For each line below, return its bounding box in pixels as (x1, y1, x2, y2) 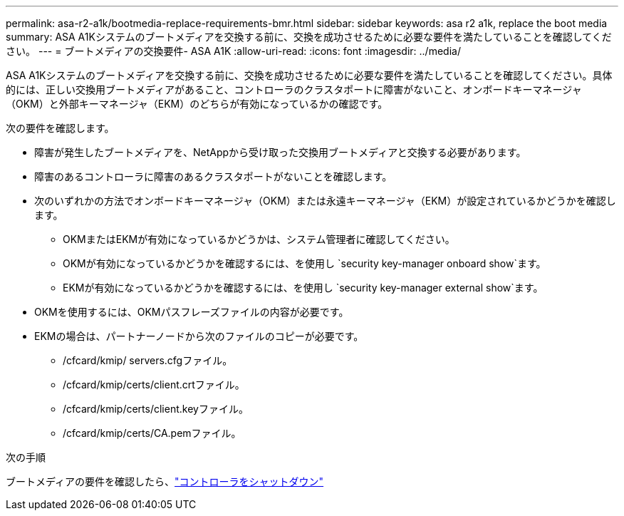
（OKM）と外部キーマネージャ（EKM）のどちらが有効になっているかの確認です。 (6, 98, 388, 110)
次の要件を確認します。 (6, 122, 115, 134)
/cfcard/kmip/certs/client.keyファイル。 (63, 403, 249, 415)
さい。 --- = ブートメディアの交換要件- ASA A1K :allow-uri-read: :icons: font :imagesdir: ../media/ (6, 45, 461, 57)
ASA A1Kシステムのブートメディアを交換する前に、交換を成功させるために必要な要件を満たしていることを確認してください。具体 (6, 69, 613, 81)
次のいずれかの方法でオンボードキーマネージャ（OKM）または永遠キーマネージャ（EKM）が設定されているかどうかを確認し (34, 195, 616, 207)
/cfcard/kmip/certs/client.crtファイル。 (63, 378, 245, 391)
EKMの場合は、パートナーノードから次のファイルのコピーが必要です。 (34, 330, 364, 342)
